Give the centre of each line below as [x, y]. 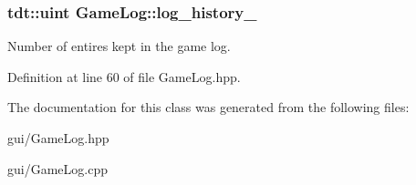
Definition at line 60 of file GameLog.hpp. [124, 76]
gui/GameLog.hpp [58, 138]
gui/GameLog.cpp [57, 168]
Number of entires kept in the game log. [119, 46]
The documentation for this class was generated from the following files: [208, 107]
